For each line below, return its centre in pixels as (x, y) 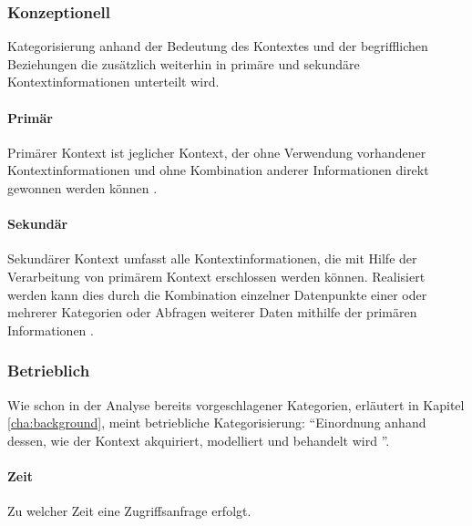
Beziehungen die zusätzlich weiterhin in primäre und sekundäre (184, 63)
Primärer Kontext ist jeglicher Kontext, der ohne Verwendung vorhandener (217, 152)
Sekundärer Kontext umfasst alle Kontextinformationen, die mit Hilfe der (212, 258)
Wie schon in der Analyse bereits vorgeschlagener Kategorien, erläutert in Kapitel (236, 404)
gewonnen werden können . (82, 187)
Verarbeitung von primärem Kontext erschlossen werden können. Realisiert (216, 276)
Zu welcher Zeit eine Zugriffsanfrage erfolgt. (129, 511)
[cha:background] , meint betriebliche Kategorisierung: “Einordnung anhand (217, 423)
